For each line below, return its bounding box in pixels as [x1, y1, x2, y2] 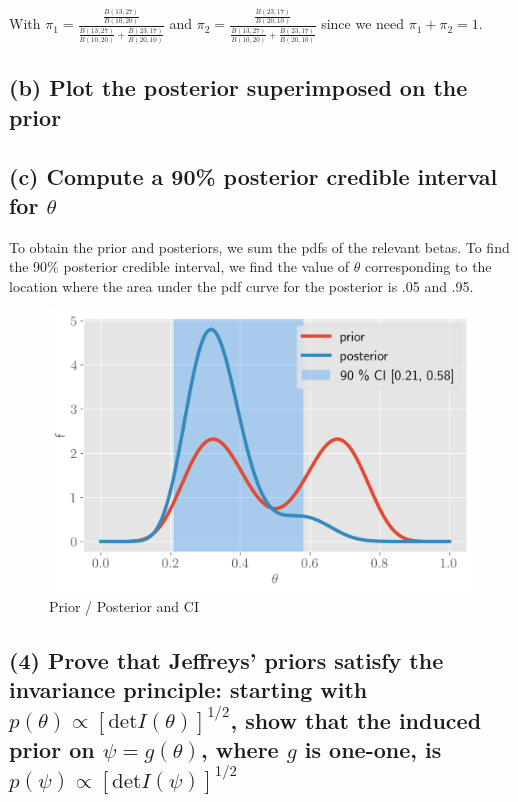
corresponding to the [365, 256, 492, 277]
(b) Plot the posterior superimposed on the [9, 72, 468, 103]
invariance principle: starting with [9, 674, 368, 705]
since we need [321, 13, 405, 34]
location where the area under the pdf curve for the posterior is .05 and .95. [9, 275, 474, 296]
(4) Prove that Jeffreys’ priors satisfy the [9, 645, 444, 676]
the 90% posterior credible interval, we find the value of [9, 256, 350, 277]
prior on [9, 733, 95, 764]
